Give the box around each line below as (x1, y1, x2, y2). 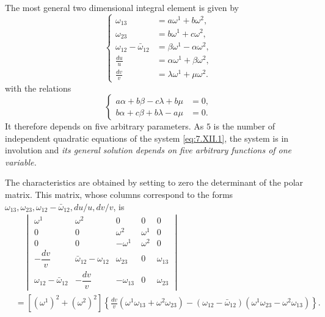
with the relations (5, 81, 71, 94)
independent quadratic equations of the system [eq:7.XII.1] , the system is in (5, 131, 289, 144)
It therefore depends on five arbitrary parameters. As (5, 120, 204, 133)
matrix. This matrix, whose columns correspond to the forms (5, 188, 233, 201)
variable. (5, 155, 37, 168)
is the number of (213, 120, 276, 133)
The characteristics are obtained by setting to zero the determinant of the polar (5, 176, 304, 189)
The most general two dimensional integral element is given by (5, 1, 239, 13)
